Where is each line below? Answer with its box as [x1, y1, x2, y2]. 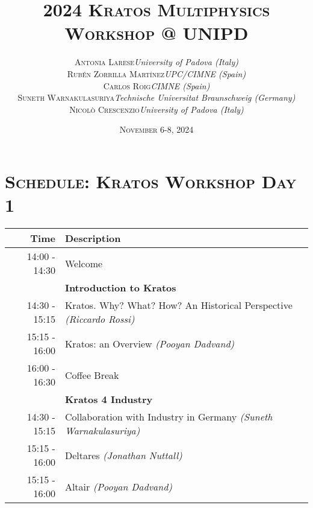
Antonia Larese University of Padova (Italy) [75, 56, 238, 68]
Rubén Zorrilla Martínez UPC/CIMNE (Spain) [67, 67, 246, 80]
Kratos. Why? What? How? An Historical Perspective [64, 298, 293, 312]
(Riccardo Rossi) [64, 312, 135, 326]
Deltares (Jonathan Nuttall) [64, 448, 182, 462]
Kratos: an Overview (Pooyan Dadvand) [64, 336, 235, 351]
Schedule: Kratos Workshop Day [5, 168, 297, 193]
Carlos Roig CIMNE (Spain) [103, 79, 210, 92]
